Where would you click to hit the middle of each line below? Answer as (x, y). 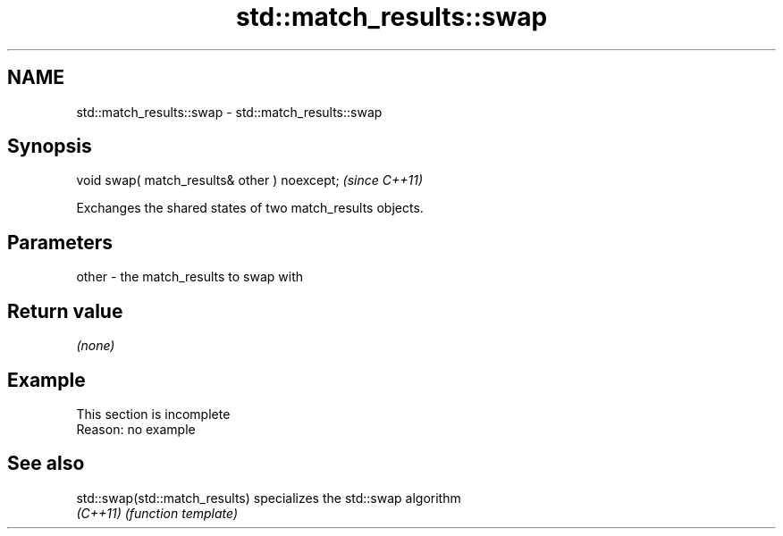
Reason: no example (136, 429)
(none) (96, 346)
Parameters (60, 242)
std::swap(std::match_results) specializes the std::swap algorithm (269, 498)
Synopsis (50, 147)
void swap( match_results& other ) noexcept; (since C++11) (249, 180)
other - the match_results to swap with (189, 277)
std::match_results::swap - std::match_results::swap (229, 112)
